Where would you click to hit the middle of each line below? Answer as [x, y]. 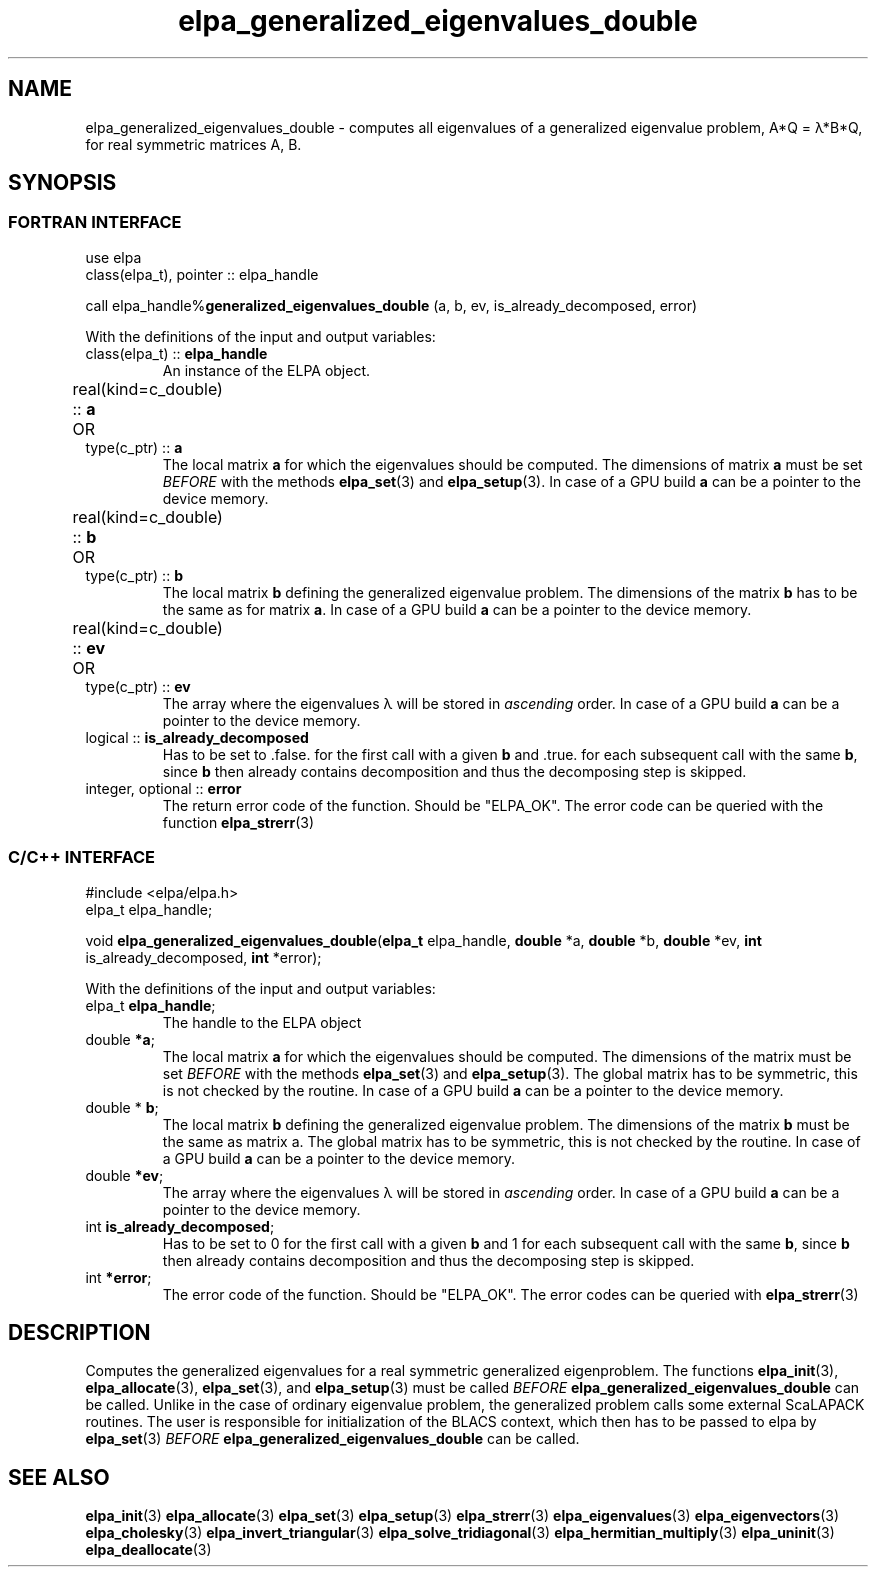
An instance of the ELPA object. [266, 370]
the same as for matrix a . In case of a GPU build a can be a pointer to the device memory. [457, 609]
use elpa [113, 257]
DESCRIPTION [79, 1332]
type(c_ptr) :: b [134, 575]
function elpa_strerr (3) [238, 822]
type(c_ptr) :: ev [138, 686]
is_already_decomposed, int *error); [203, 957]
